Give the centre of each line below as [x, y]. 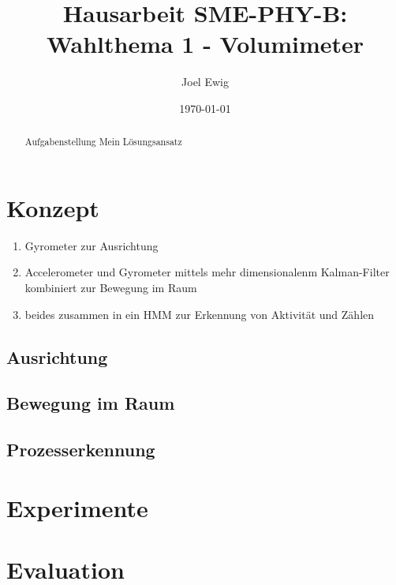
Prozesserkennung [81, 450]
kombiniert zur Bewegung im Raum [111, 288]
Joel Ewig [205, 82]
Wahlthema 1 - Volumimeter [205, 44]
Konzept [53, 207]
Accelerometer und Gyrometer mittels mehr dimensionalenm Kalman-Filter [207, 272]
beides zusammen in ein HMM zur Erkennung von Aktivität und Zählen [200, 314]
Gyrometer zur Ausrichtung [92, 245]
